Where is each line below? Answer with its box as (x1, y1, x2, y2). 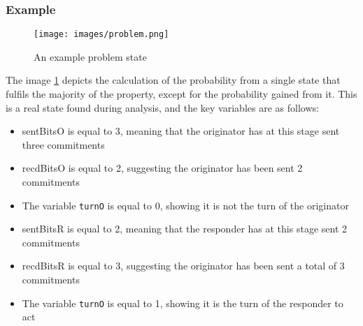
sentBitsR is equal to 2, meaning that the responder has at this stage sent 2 (22, 221, 347, 236)
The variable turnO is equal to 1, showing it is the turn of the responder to (22, 295, 343, 310)
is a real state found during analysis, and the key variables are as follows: (6, 100, 319, 114)
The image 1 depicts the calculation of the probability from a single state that (6, 73, 341, 87)
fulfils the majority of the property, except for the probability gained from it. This (6, 87, 357, 101)
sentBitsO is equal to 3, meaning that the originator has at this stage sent (22, 124, 340, 138)
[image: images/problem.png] (34, 29, 169, 40)
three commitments (22, 137, 105, 151)
